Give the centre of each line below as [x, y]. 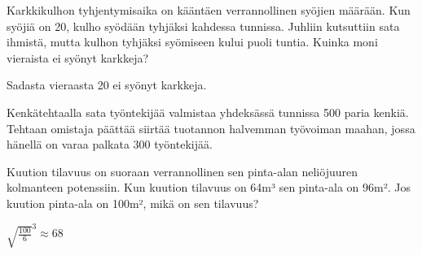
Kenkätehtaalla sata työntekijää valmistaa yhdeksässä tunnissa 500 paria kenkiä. [208, 112]
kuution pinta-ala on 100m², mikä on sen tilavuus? [133, 203]
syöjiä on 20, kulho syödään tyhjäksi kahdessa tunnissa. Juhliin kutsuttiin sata [203, 26]
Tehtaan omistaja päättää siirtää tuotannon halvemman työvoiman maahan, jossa [211, 128]
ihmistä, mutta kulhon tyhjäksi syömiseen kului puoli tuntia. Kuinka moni [192, 42]
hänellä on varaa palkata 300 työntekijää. [110, 144]
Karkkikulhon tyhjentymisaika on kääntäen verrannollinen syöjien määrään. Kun [209, 10]
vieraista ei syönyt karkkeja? [78, 57]
